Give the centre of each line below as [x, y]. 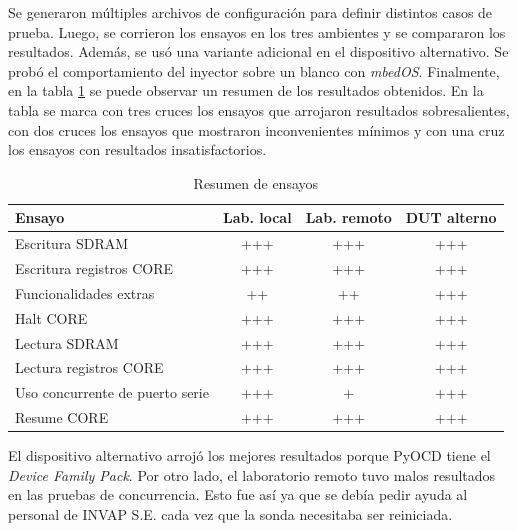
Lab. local [257, 217]
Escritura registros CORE [94, 268]
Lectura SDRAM [67, 342]
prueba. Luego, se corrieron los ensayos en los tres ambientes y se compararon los [257, 31]
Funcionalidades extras [85, 292]
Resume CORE [62, 417]
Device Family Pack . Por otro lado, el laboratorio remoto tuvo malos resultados [252, 474]
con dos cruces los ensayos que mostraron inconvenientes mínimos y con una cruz [256, 129]
